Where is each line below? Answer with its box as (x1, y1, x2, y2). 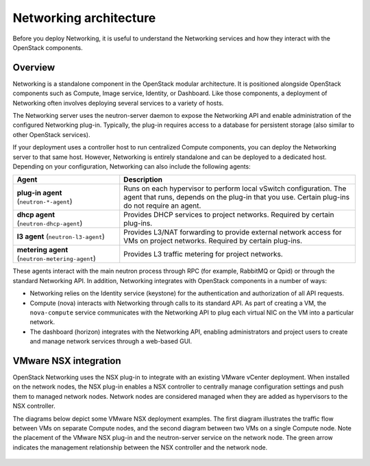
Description (123, 175, 163, 184)
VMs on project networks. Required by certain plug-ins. (123, 236, 303, 246)
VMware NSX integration (12, 355, 121, 367)
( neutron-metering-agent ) (16, 254, 96, 263)
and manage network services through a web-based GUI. (29, 337, 193, 345)
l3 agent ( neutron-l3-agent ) (16, 232, 106, 241)
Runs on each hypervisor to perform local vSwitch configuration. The (123, 184, 347, 193)
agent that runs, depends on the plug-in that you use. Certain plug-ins (123, 193, 349, 202)
